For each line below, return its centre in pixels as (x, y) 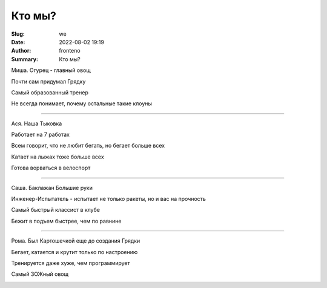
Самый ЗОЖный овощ (40, 274)
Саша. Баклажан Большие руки (52, 188)
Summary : (25, 59)
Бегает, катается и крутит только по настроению (74, 252)
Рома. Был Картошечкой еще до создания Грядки (76, 241)
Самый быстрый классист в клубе (55, 210)
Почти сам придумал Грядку (48, 81)
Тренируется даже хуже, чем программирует (71, 263)
